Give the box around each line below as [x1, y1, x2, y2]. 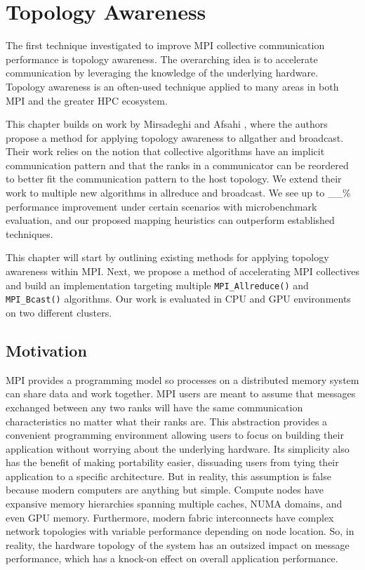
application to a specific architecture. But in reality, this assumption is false [6, 468, 331, 483]
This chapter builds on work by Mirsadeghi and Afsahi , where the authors [6, 117, 328, 131]
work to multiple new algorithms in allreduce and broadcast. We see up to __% [6, 185, 351, 200]
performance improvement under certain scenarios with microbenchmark [6, 199, 317, 213]
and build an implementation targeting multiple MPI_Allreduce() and [6, 277, 309, 292]
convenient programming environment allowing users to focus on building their [6, 427, 344, 442]
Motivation [6, 339, 87, 361]
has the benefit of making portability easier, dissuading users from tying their [6, 455, 339, 470]
